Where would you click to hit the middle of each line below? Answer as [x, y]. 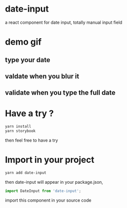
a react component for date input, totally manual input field [64, 22]
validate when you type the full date [60, 93]
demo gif [24, 42]
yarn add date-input [26, 173]
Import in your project [50, 160]
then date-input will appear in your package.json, [54, 182]
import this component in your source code [48, 200]
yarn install [18, 127]
